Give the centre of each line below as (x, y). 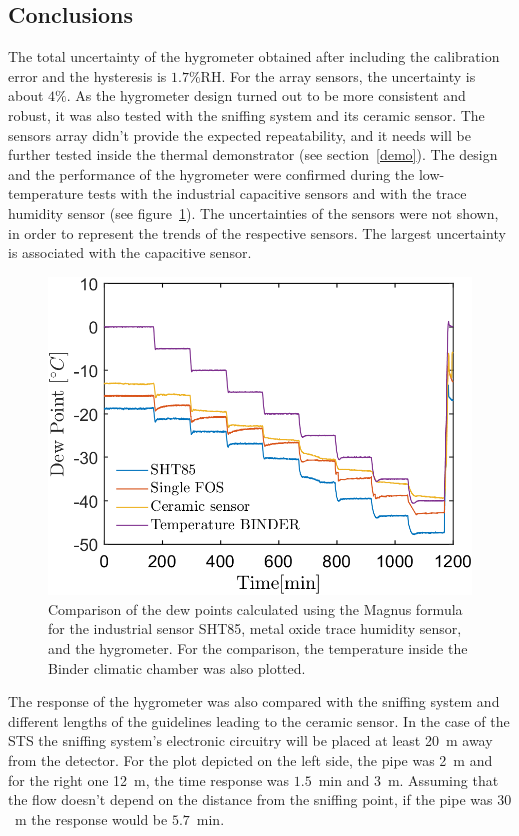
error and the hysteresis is (87, 75)
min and (344, 779)
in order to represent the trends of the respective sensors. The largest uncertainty (257, 232)
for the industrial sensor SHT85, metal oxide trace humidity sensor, (255, 628)
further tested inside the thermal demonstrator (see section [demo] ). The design (253, 154)
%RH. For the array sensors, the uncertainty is (332, 75)
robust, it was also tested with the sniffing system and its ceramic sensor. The (246, 114)
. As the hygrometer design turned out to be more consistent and (266, 95)
